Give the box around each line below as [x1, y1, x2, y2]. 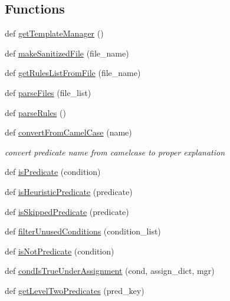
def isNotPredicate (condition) [5, 244, 114, 257]
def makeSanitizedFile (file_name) [5, 47, 129, 59]
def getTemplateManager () [5, 27, 104, 39]
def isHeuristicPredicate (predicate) [5, 185, 133, 197]
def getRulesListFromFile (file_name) [5, 67, 141, 79]
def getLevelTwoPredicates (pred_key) [5, 284, 144, 296]
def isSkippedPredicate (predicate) [5, 205, 129, 217]
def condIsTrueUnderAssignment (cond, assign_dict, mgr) [5, 264, 215, 277]
